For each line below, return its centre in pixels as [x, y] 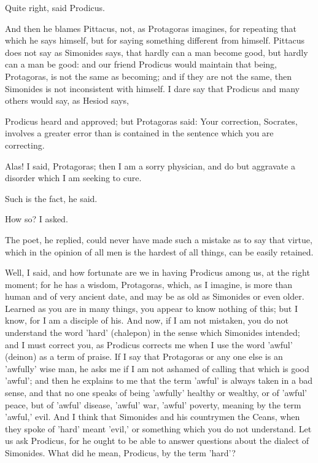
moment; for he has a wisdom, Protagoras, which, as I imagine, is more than [149, 284]
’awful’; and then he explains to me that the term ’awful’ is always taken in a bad [159, 380]
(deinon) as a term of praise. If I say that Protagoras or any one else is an [144, 356]
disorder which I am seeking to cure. [73, 178]
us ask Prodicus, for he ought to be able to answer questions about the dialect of [157, 441]
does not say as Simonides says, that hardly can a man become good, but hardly [157, 52]
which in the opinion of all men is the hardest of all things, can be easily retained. [159, 251]
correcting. [25, 145]
